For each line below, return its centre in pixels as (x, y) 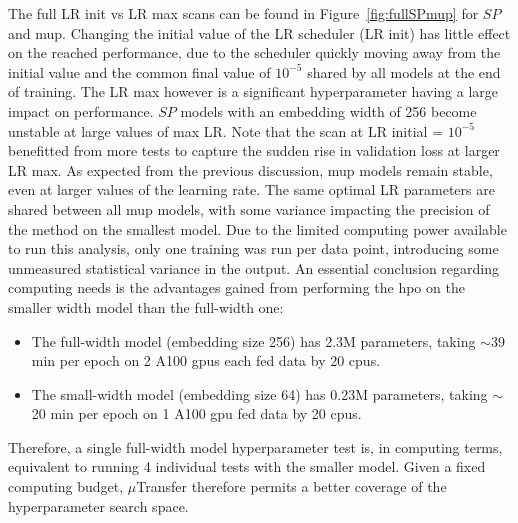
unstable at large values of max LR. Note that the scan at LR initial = (226, 130)
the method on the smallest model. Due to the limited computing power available (257, 228)
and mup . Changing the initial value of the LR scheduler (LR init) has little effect (259, 32)
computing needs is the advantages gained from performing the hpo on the (236, 287)
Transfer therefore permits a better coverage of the (291, 486)
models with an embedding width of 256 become (328, 110)
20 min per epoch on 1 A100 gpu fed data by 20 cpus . (196, 413)
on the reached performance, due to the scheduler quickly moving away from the (254, 52)
